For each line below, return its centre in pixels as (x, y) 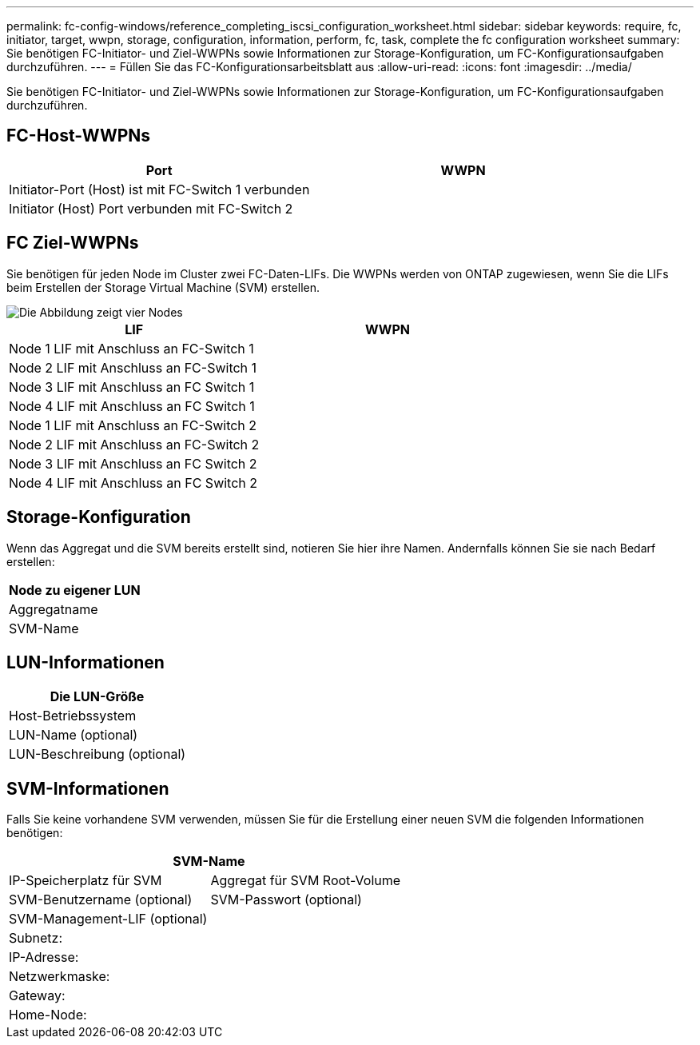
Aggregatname (54, 609)
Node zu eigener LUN (75, 590)
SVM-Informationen (88, 788)
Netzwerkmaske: (60, 977)
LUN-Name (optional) (74, 735)
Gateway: (37, 996)
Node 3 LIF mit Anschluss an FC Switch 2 (133, 463)
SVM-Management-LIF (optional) (108, 919)
